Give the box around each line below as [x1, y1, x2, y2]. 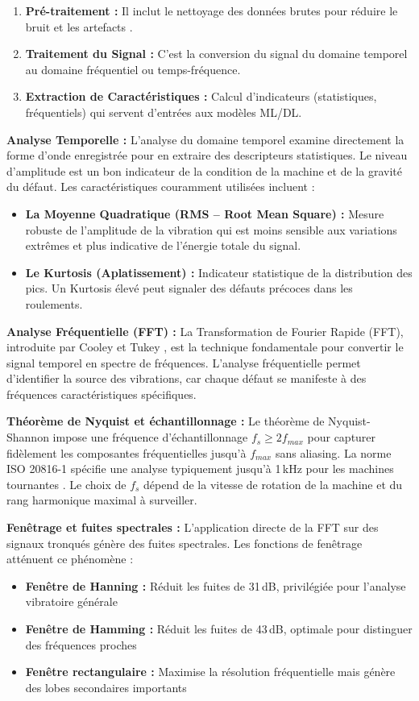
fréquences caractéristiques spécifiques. [6, 385, 197, 402]
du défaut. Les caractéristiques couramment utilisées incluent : [6, 178, 315, 195]
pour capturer [307, 429, 376, 446]
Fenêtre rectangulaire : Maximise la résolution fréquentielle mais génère [25, 663, 396, 680]
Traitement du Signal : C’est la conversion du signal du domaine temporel [25, 45, 408, 62]
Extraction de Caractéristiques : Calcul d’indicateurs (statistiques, [25, 88, 377, 105]
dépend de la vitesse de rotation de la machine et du [143, 475, 403, 492]
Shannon [6, 429, 49, 446]
